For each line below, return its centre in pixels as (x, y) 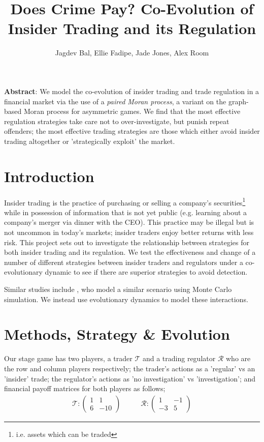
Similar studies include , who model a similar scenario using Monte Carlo (118, 289)
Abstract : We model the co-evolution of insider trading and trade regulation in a (132, 91)
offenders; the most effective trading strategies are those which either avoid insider (132, 131)
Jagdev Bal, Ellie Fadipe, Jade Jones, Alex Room (132, 53)
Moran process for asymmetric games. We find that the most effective (132, 111)
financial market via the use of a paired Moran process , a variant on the (115, 101)
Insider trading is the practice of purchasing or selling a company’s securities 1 (125, 201)
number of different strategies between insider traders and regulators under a (124, 262)
